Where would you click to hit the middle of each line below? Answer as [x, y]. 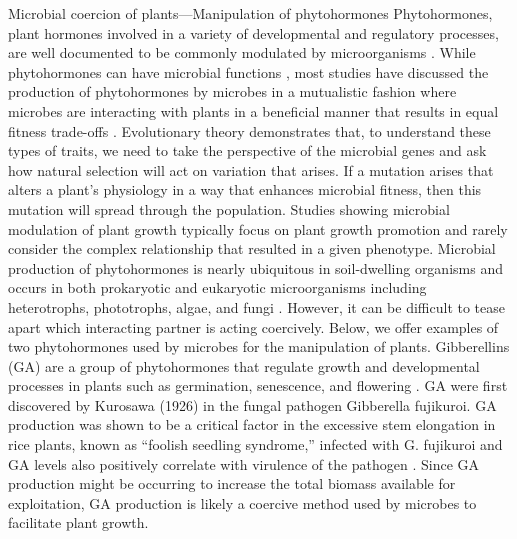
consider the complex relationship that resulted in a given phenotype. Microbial [252, 248]
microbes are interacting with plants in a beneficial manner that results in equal [253, 110]
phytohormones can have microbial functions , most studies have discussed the [248, 71]
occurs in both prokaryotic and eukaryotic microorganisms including [217, 287]
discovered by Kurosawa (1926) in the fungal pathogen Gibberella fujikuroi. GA [252, 404]
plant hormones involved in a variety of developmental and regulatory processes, [253, 32]
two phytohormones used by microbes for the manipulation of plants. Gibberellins [259, 346]
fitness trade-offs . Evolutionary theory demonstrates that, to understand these [249, 130]
